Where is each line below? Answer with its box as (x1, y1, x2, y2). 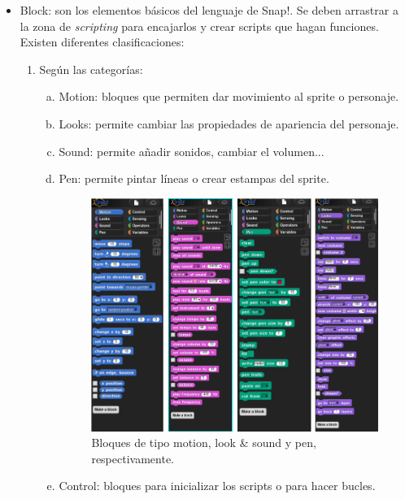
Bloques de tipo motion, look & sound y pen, (91, 434, 316, 451)
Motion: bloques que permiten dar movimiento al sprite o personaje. (59, 88, 399, 105)
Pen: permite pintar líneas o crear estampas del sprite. (59, 170, 329, 187)
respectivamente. (91, 449, 174, 466)
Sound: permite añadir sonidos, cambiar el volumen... (59, 142, 324, 159)
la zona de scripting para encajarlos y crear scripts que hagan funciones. (20, 17, 379, 34)
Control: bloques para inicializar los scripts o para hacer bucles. (59, 477, 376, 494)
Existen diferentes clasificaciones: (20, 33, 185, 50)
